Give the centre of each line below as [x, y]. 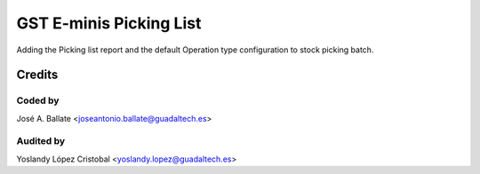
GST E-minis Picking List [109, 23]
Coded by [38, 100]
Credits [37, 75]
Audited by [41, 141]
